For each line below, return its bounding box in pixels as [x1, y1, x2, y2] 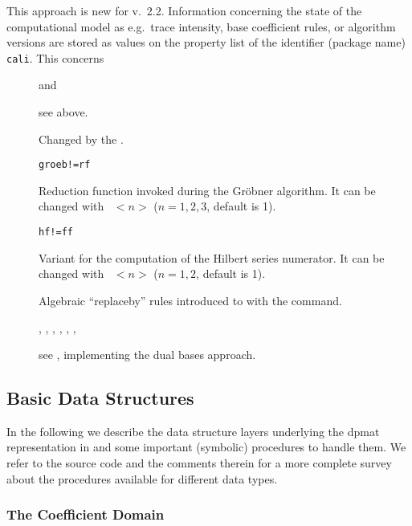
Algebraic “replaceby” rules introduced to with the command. [39, 292, 342, 308]
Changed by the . [39, 130, 124, 147]
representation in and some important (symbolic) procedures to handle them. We [6, 438, 406, 455]
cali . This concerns [6, 49, 104, 66]
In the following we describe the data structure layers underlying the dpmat [6, 422, 380, 439]
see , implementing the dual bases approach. [39, 346, 256, 363]
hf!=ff [39, 226, 73, 239]
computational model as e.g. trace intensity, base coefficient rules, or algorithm [6, 18, 396, 35]
